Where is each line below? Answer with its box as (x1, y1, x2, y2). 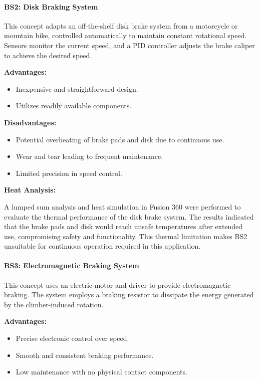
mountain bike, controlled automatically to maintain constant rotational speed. (4, 30, 247, 41)
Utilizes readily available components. (16, 100, 132, 111)
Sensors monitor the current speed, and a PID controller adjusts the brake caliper (4, 40, 255, 50)
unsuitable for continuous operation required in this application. (4, 241, 201, 251)
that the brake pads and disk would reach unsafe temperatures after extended (4, 221, 243, 232)
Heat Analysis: (4, 184, 56, 195)
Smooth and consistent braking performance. (16, 349, 154, 360)
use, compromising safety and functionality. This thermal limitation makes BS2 (4, 231, 247, 241)
